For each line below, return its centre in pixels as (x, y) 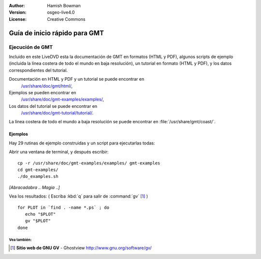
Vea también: (20, 240)
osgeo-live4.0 (61, 13)
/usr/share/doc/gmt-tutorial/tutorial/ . (57, 113)
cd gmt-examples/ (38, 170)
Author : (17, 6)
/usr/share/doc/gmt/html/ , (47, 86)
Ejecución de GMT (31, 47)
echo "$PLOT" (40, 214)
